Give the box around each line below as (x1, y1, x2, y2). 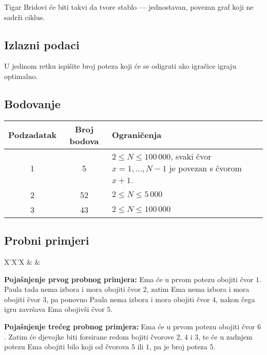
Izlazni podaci (4, 36, 80, 52)
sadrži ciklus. (4, 11, 45, 22)
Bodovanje (4, 95, 61, 111)
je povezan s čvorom (169, 162, 242, 174)
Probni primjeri (4, 232, 89, 248)
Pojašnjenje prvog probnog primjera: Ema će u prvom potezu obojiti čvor (4, 273, 254, 284)
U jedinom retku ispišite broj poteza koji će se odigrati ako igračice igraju (4, 61, 236, 71)
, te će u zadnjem (198, 331, 253, 342)
